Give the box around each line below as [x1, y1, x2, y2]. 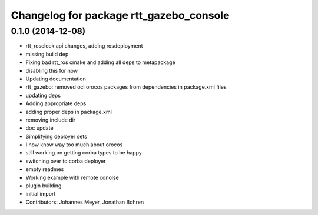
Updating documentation [25, 75, 87, 82]
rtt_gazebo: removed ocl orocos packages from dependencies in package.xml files [25, 83, 227, 90]
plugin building [25, 182, 62, 189]
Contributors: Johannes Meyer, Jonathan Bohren [25, 199, 144, 206]
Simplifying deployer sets [25, 133, 88, 140]
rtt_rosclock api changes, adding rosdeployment [25, 42, 143, 49]
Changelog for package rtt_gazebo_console [11, 9, 230, 22]
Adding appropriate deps [25, 100, 87, 107]
